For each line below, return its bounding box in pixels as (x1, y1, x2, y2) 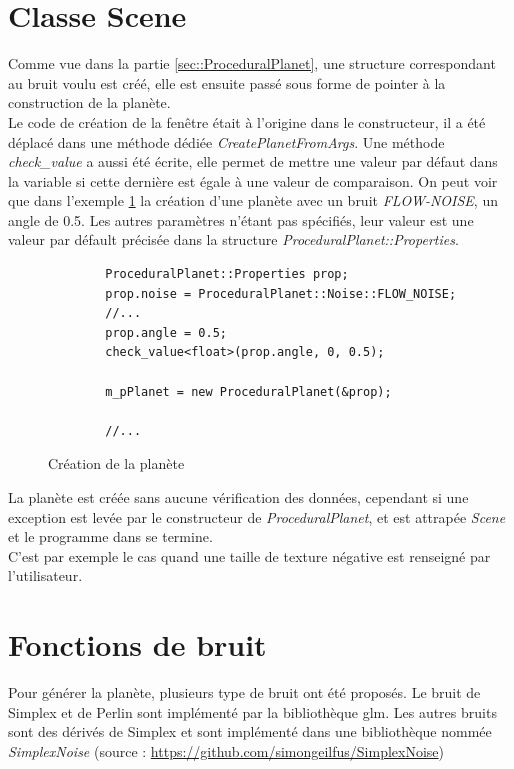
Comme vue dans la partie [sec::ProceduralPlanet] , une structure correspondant (8, 53, 496, 74)
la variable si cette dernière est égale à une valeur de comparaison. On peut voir (8, 170, 498, 191)
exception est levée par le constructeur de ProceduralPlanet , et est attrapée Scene (8, 506, 506, 527)
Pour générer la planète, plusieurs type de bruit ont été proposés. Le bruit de (8, 682, 481, 703)
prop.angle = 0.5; (105, 325, 227, 340)
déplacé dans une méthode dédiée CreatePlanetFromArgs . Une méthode (8, 131, 445, 152)
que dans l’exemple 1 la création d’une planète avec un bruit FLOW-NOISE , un (8, 190, 498, 211)
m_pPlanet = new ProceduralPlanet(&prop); (105, 384, 392, 399)
